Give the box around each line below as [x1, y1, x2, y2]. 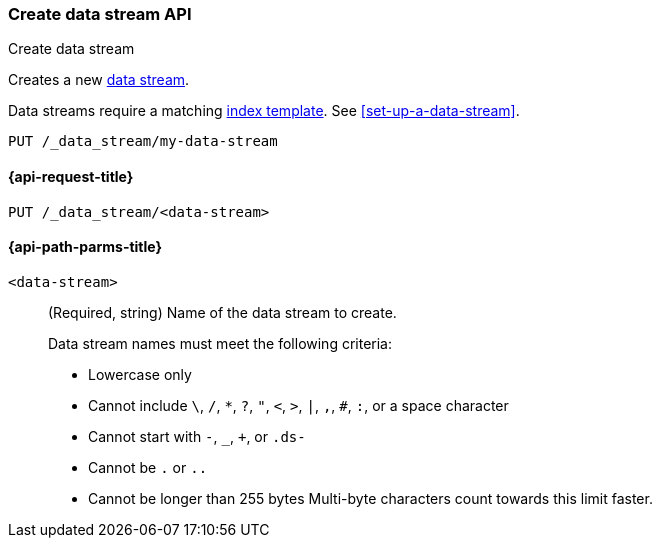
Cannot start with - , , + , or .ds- [88, 427, 306, 445]
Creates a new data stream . [8, 71, 190, 89]
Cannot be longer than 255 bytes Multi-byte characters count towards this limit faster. [88, 489, 653, 507]
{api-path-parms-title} [8, 238, 163, 256]
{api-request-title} [8, 167, 134, 185]
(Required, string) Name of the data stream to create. [48, 303, 397, 321]
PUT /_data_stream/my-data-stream [8, 133, 278, 150]
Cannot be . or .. [88, 458, 208, 476]
